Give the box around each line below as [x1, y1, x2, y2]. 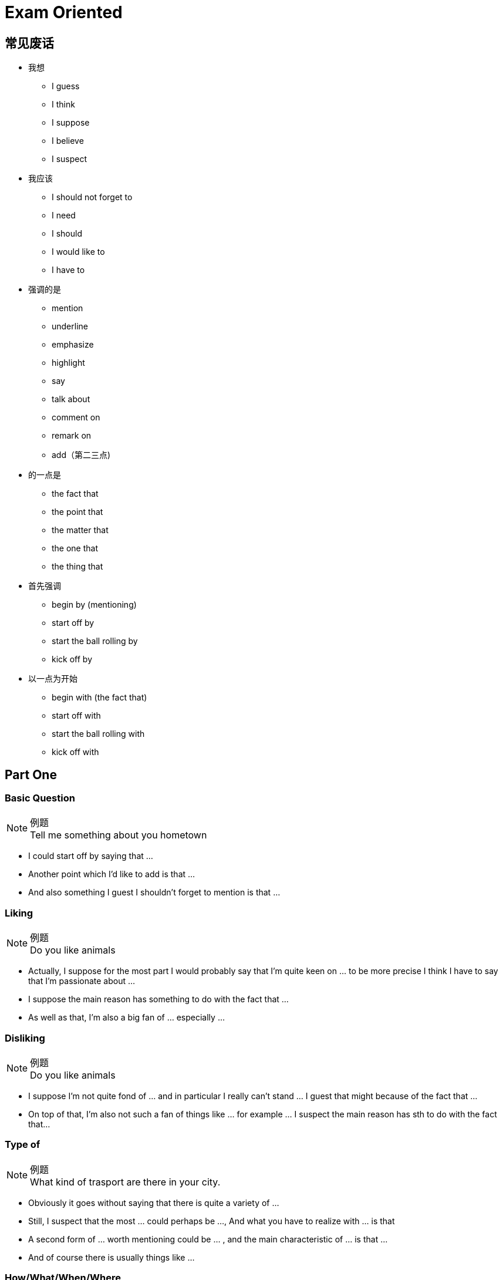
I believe [52, 136, 84, 146]
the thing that [52, 561, 103, 572]
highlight [52, 358, 85, 368]
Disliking [5, 1032, 45, 1044]
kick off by [52, 654, 93, 665]
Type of [5, 1138, 40, 1151]
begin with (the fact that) [52, 692, 147, 703]
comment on [52, 412, 100, 423]
